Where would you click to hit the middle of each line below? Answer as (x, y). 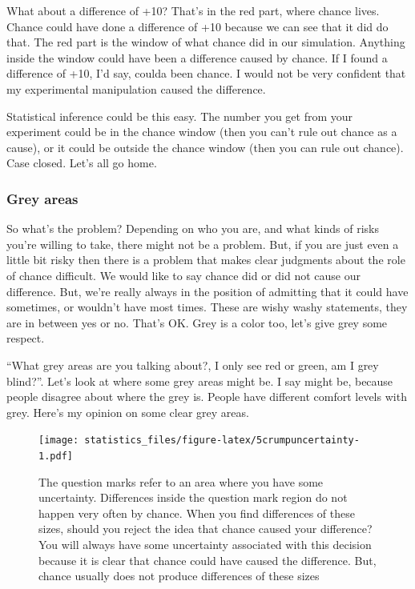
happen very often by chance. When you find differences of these (197, 513)
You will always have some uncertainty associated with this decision (205, 544)
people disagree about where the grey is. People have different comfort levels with (207, 397)
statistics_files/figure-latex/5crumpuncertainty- (222, 441)
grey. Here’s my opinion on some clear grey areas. (128, 412)
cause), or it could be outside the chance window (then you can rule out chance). (205, 147)
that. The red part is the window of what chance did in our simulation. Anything (206, 42)
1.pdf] (56, 456)
